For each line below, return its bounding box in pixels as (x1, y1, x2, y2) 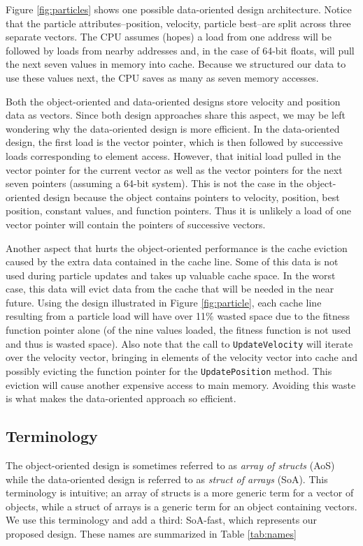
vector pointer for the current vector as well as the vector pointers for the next (6, 162, 343, 177)
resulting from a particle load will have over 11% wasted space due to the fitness (6, 309, 350, 323)
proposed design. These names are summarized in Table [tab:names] (6, 526, 297, 540)
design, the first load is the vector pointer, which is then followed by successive (6, 135, 343, 149)
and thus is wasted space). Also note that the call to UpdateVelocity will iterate (6, 336, 353, 351)
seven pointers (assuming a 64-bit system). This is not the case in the (6, 176, 304, 191)
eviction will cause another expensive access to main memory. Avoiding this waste (6, 377, 356, 392)
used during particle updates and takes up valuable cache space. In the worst (6, 267, 336, 282)
